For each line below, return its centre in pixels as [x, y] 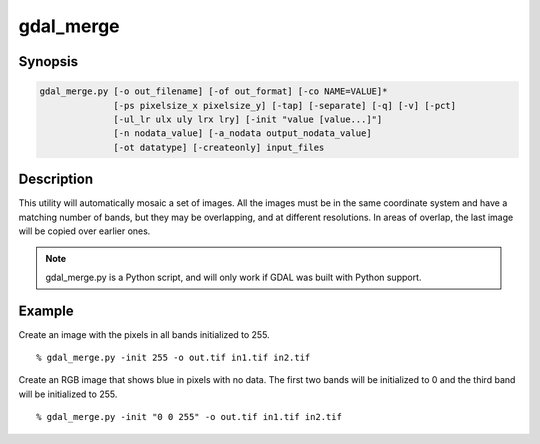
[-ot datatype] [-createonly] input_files [219, 147]
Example [46, 310]
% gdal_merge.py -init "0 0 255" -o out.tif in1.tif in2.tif [189, 417]
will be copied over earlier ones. [84, 231]
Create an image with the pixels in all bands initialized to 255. [144, 334]
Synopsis [48, 61]
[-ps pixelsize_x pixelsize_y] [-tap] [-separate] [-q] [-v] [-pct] [285, 105]
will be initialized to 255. [68, 394]
